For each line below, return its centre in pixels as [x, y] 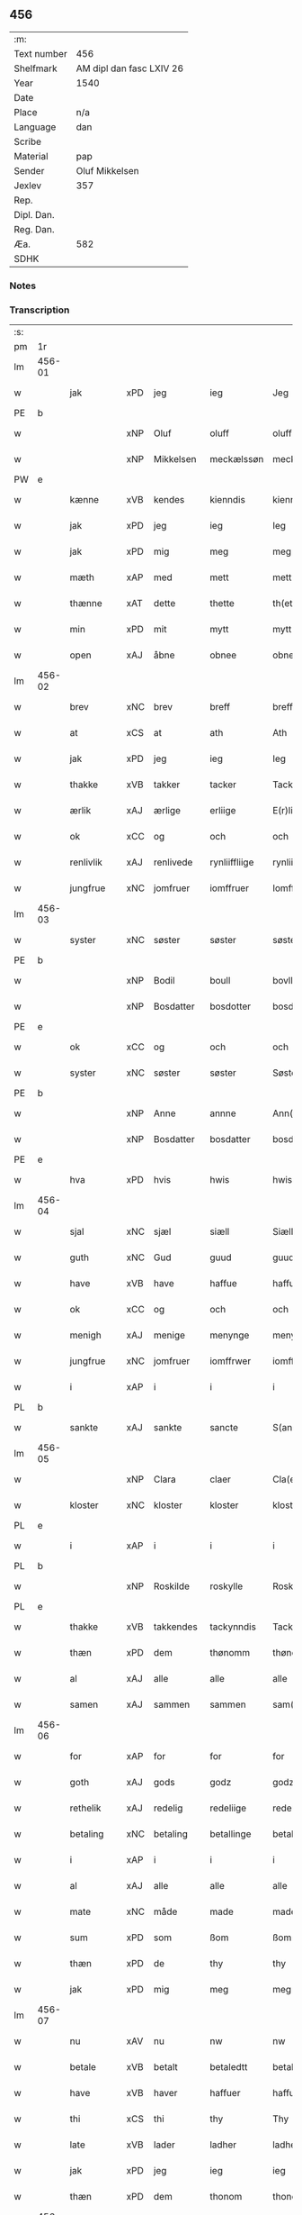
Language [35, 127]
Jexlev [28, 186]
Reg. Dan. [35, 229]
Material [31, 156]
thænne [86, 604]
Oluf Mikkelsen [107, 170]
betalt [165, 2067]
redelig [168, 1808]
